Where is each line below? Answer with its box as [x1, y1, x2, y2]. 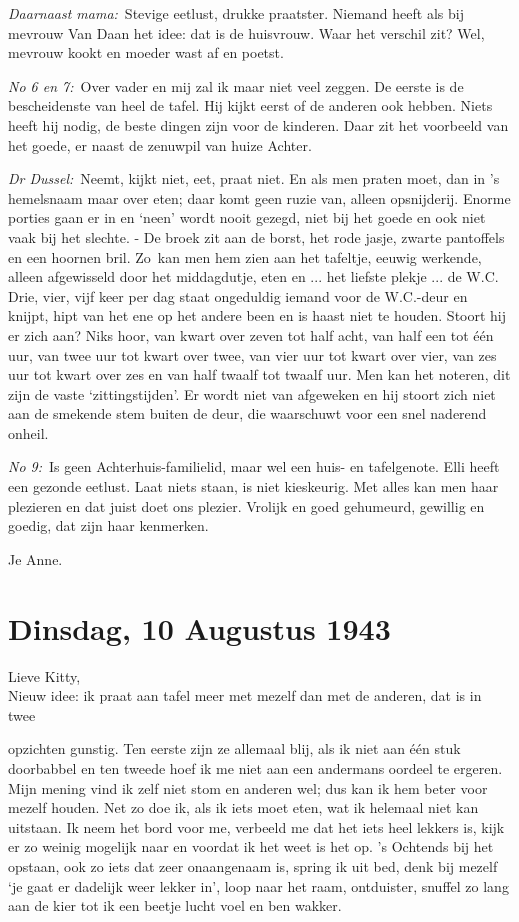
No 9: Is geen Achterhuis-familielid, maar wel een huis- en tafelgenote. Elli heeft [8, 456, 500, 477]
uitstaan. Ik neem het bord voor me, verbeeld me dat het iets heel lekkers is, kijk [8, 816, 505, 837]
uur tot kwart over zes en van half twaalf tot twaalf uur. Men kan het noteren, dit [8, 364, 511, 385]
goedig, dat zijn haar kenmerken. [8, 515, 209, 536]
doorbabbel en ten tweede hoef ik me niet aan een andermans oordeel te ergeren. [8, 757, 503, 778]
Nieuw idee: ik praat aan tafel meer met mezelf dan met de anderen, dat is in [8, 685, 482, 706]
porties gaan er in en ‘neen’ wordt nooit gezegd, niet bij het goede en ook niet [8, 207, 486, 228]
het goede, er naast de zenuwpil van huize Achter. [8, 134, 312, 155]
